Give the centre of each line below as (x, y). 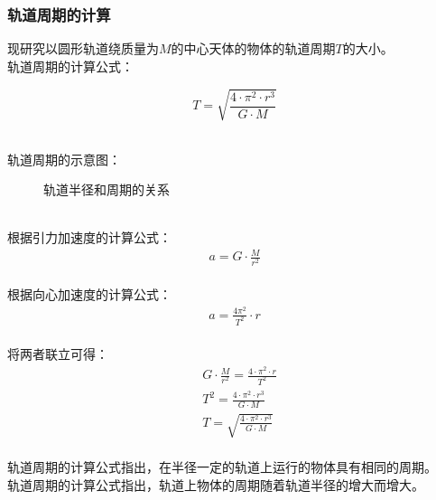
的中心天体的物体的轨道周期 (253, 48)
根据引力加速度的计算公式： (89, 237)
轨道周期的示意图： (64, 159)
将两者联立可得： (58, 354)
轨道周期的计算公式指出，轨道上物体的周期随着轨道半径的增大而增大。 (216, 484)
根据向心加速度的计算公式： (89, 294)
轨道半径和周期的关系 (107, 189)
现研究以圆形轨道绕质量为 (83, 48)
